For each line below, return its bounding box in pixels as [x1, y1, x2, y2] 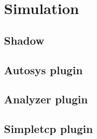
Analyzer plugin [4, 91, 88, 107]
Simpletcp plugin [4, 121, 93, 136]
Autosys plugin [4, 62, 83, 77]
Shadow [4, 32, 44, 48]
